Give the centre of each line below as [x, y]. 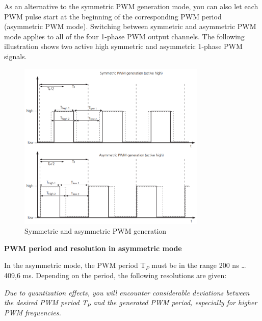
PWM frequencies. [33, 312]
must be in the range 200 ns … [199, 265]
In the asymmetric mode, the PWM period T [75, 265]
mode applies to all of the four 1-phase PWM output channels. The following [124, 36]
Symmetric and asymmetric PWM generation [96, 231]
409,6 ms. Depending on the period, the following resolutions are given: [115, 275]
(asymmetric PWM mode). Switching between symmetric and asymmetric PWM [130, 26]
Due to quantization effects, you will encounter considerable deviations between [127, 292]
